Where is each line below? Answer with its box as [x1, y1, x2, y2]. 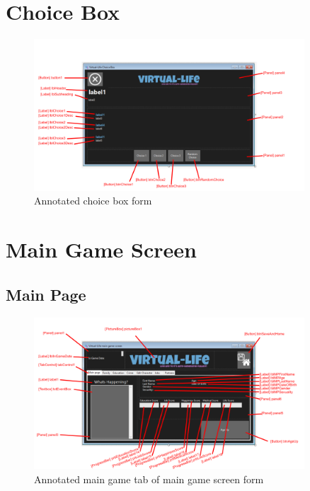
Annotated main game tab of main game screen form [34, 471, 264, 486]
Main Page [6, 283, 86, 305]
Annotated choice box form [34, 193, 152, 208]
